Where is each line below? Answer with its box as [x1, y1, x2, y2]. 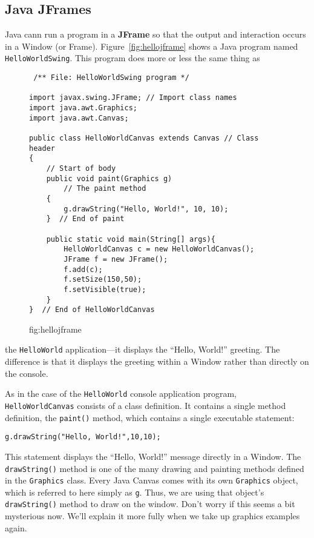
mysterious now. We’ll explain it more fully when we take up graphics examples [5, 510, 300, 522]
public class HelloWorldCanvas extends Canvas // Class [29, 134, 259, 143]
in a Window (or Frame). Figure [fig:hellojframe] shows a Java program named [5, 39, 298, 52]
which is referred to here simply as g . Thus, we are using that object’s [5, 485, 264, 498]
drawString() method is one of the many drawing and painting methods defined [5, 462, 304, 474]
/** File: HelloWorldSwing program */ [33, 73, 189, 82]
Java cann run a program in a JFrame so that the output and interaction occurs [5, 28, 306, 41]
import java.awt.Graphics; [29, 104, 137, 113]
